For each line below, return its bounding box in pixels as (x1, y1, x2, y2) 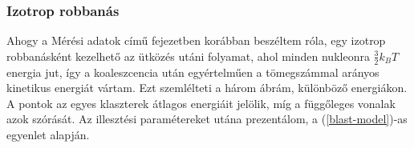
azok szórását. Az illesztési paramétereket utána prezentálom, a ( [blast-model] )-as (6, 110, 408, 127)
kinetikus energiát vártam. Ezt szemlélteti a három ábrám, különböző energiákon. (6, 79, 408, 96)
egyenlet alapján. (6, 126, 90, 143)
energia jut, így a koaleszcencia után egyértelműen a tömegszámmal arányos (6, 63, 379, 80)
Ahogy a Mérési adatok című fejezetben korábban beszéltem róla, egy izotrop (6, 32, 386, 49)
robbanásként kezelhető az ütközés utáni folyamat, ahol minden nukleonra (6, 47, 370, 64)
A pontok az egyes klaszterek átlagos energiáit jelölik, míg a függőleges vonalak (6, 94, 396, 111)
